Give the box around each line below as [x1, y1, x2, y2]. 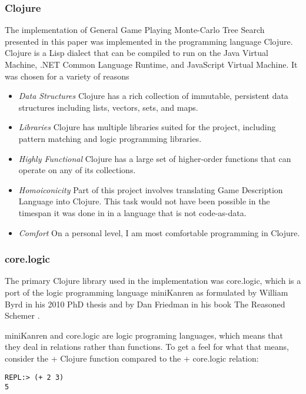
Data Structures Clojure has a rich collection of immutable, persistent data [18, 90, 288, 102]
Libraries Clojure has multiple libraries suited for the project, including [18, 121, 276, 133]
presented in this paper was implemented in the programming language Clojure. [5, 35, 293, 47]
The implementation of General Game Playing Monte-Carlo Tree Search [5, 24, 265, 36]
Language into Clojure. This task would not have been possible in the [18, 195, 270, 207]
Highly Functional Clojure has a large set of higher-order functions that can [18, 152, 291, 164]
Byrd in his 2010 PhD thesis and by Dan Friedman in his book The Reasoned [5, 297, 285, 310]
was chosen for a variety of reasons [5, 69, 129, 82]
